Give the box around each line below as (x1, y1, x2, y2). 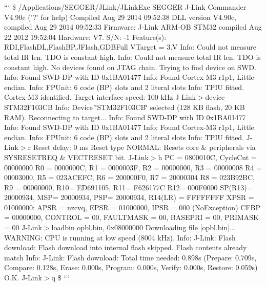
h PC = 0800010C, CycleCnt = (158, 151, 257, 162)
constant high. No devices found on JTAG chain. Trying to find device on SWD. (4, 61, 256, 72)
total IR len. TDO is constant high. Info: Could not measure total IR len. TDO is (4, 51, 261, 62)
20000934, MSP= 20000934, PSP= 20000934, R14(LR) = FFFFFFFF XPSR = (4, 192, 254, 203)
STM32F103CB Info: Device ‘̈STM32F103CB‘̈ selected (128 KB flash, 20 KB (4, 101, 245, 112)
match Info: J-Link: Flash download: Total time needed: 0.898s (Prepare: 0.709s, (4, 252, 257, 262)
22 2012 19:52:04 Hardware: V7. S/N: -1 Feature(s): (4, 31, 167, 42)
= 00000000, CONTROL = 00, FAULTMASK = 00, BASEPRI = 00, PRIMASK (4, 212, 259, 223)
